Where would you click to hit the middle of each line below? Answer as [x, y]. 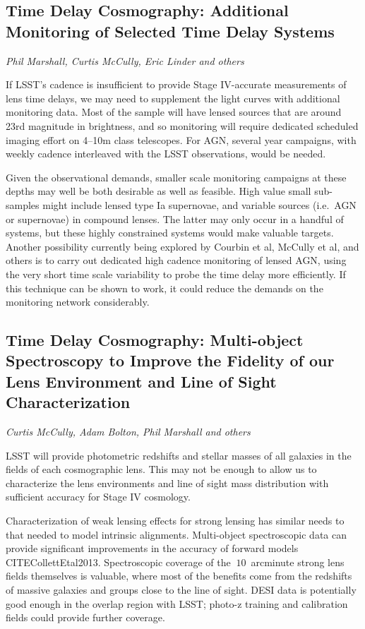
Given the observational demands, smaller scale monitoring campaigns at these [176, 177]
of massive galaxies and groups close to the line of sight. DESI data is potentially [181, 589]
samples [23, 204]
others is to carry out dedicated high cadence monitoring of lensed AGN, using [176, 260]
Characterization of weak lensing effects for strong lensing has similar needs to [175, 521]
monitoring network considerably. [78, 302]
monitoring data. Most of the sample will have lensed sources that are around [174, 112]
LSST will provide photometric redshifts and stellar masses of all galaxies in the [179, 455]
